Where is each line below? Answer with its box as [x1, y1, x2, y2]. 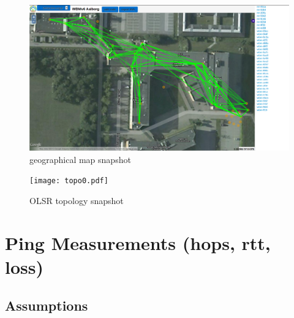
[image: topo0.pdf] [29, 176, 108, 186]
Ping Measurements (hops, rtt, [5, 230, 271, 255]
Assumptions [5, 296, 88, 315]
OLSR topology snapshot [29, 194, 124, 206]
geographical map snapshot [29, 153, 131, 165]
